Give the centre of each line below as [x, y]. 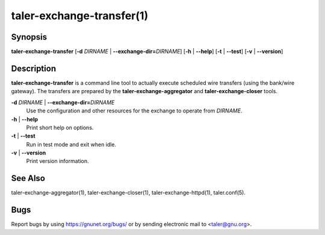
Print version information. [58, 161]
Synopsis [29, 37]
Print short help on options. [60, 127]
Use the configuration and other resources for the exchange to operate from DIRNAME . [134, 111]
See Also [28, 178]
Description [34, 68]
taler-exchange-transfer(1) [80, 16]
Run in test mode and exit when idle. [71, 144]
